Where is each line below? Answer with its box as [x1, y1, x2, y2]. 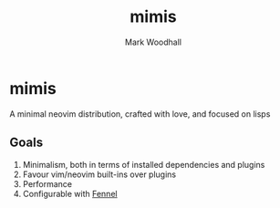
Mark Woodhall [124, 36, 182, 47]
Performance [22, 178, 73, 189]
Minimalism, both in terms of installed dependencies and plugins [22, 159, 265, 170]
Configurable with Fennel [22, 188, 118, 199]
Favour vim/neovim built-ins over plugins [22, 169, 176, 180]
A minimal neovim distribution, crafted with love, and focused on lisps [9, 108, 271, 120]
